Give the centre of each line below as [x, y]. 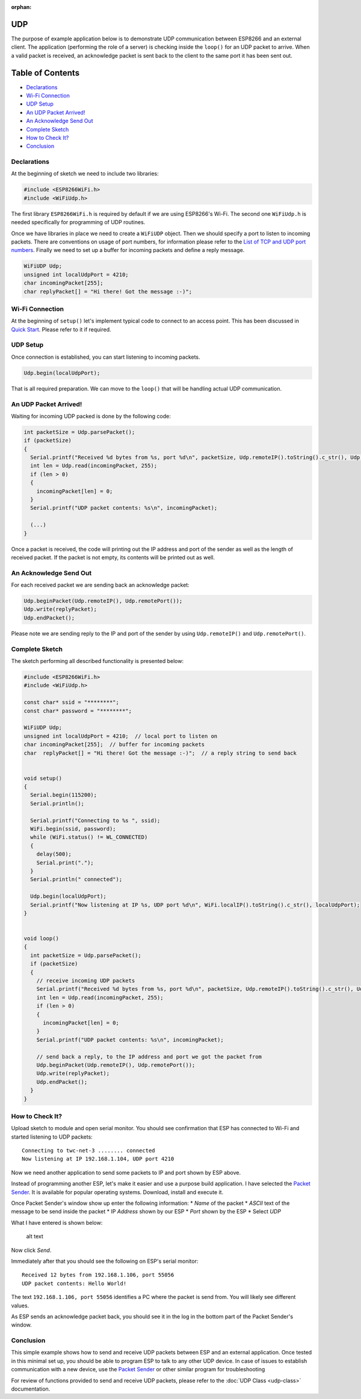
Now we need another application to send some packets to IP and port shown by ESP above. [126, 1172]
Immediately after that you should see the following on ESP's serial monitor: [105, 1261]
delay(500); [54, 854]
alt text [35, 1236]
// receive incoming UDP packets [86, 981]
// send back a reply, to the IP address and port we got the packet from [149, 1057]
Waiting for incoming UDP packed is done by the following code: [91, 416]
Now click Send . [31, 1250]
